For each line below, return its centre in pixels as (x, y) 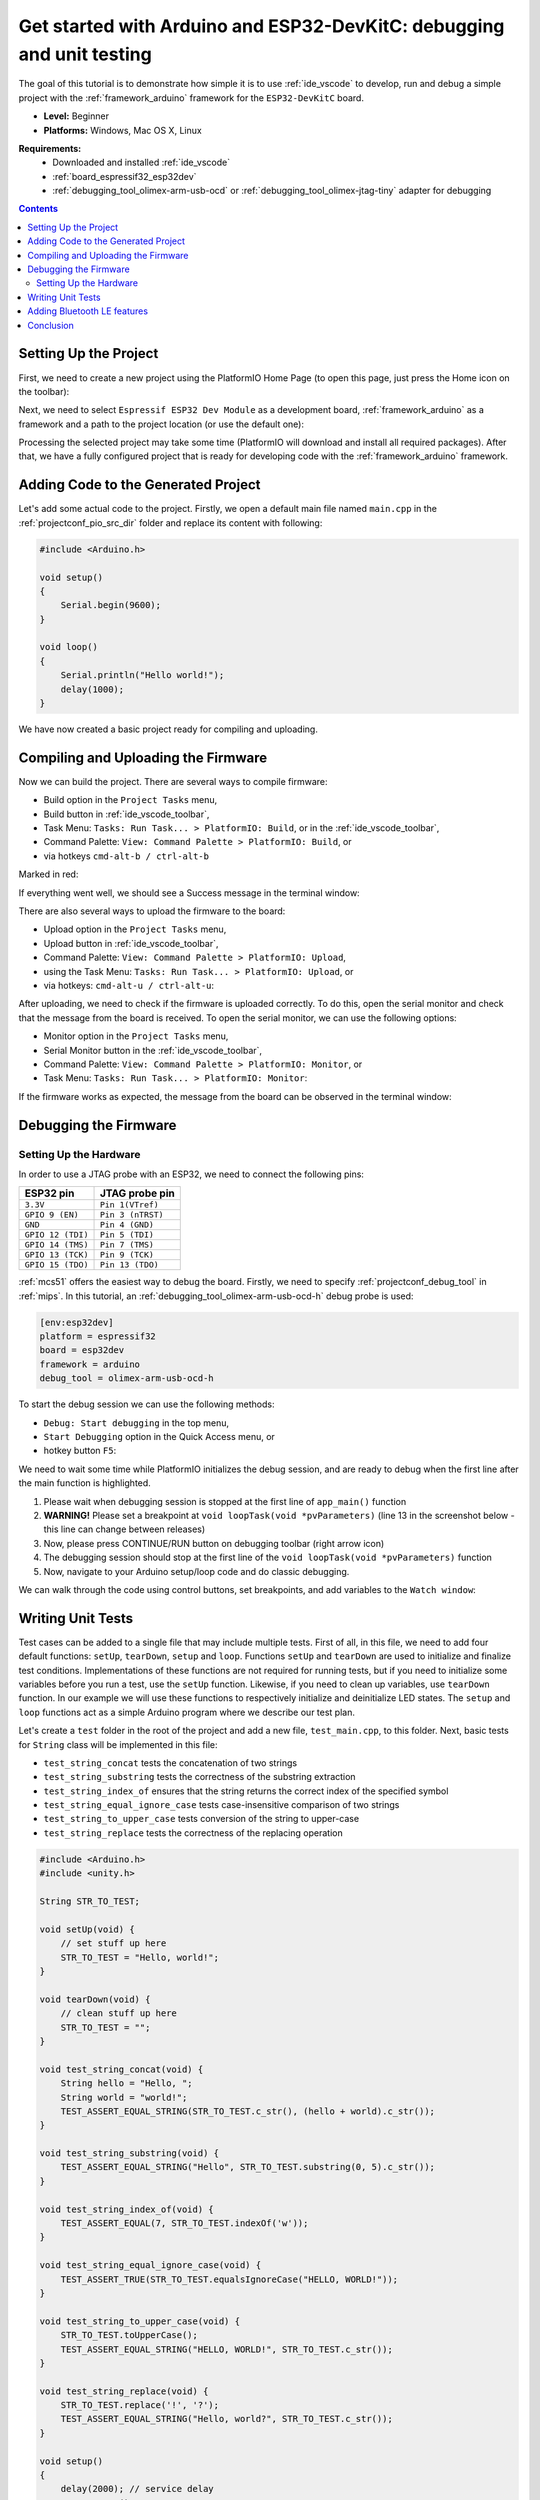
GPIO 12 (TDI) (56, 1235)
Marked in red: (48, 874)
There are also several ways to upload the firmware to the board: (152, 911)
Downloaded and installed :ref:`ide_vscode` (141, 162)
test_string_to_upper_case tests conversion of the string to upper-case (201, 1819)
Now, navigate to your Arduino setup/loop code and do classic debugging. (196, 1571)
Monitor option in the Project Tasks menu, (136, 1036)
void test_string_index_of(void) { (126, 2209)
